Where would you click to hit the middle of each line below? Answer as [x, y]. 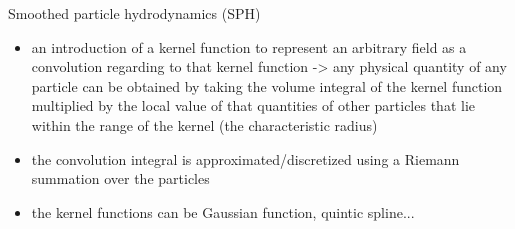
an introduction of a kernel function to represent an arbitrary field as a [249, 46]
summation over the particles [120, 178]
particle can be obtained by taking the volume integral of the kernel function [267, 85]
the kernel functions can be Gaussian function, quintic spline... [223, 211]
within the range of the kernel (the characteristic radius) [204, 124]
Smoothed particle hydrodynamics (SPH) [134, 13]
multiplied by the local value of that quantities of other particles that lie [253, 105]
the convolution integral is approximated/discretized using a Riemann [245, 158]
